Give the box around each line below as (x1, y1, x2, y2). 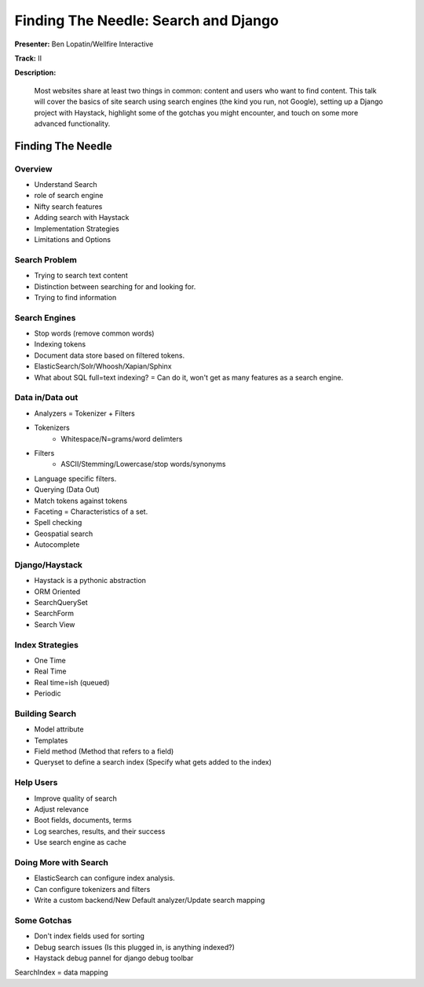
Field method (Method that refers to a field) (34, 747, 174, 756)
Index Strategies (14, 639, 79, 650)
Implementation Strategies (34, 224, 119, 233)
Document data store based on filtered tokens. (34, 350, 185, 360)
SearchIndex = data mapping (14, 967, 109, 978)
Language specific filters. (34, 474, 117, 483)
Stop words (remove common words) (34, 328, 155, 338)
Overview (14, 163, 53, 174)
